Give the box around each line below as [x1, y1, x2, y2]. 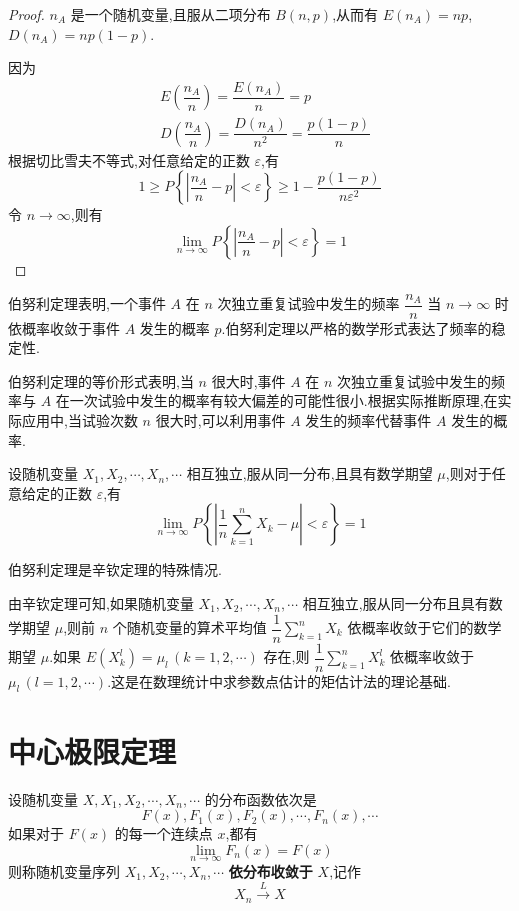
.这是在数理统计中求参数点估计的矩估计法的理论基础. [107, 670, 451, 691]
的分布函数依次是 [204, 788, 317, 809]
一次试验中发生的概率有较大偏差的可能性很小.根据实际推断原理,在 [69, 390, 498, 411]
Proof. [8, 4, 45, 24]
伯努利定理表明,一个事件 [8, 293, 166, 314]
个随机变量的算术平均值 [112, 617, 267, 638]
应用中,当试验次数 [21, 410, 138, 430]
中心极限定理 [8, 730, 177, 771]
